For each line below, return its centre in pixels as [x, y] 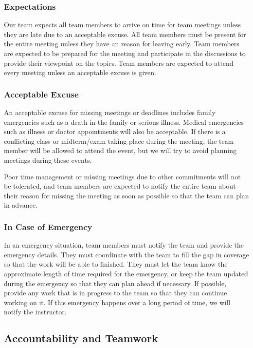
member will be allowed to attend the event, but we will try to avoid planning [120, 150]
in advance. [21, 205]
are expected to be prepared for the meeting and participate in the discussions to [125, 53]
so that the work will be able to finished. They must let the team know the [116, 264]
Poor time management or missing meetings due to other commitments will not [122, 176]
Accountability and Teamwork [81, 338]
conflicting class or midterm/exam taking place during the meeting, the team [119, 141]
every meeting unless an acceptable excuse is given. [80, 72]
